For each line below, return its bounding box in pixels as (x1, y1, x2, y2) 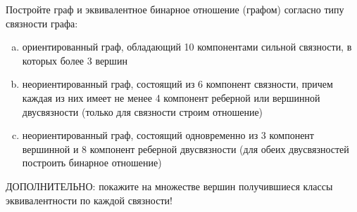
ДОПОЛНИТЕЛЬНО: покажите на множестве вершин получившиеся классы (6, 178, 333, 193)
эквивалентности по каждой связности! (6, 192, 173, 207)
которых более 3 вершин (22, 53, 127, 67)
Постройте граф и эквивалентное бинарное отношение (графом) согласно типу (6, 2, 344, 16)
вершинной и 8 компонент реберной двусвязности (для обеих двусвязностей (22, 141, 349, 156)
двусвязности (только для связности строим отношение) (22, 104, 263, 119)
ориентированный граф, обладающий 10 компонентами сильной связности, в (22, 39, 352, 54)
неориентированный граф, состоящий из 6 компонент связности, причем (22, 77, 333, 91)
